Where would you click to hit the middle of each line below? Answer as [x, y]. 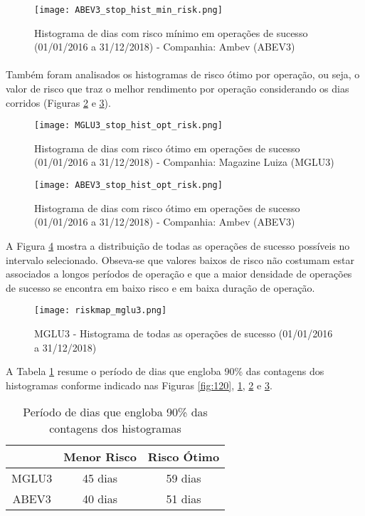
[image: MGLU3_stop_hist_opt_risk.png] [128, 126]
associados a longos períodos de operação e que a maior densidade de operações [179, 274]
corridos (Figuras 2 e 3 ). [58, 102]
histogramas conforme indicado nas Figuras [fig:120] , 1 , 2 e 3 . [139, 385]
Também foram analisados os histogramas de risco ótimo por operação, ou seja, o [183, 74]
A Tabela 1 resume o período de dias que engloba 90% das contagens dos [165, 371]
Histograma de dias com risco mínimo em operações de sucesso [171, 32]
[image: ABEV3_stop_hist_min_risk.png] [128, 10]
